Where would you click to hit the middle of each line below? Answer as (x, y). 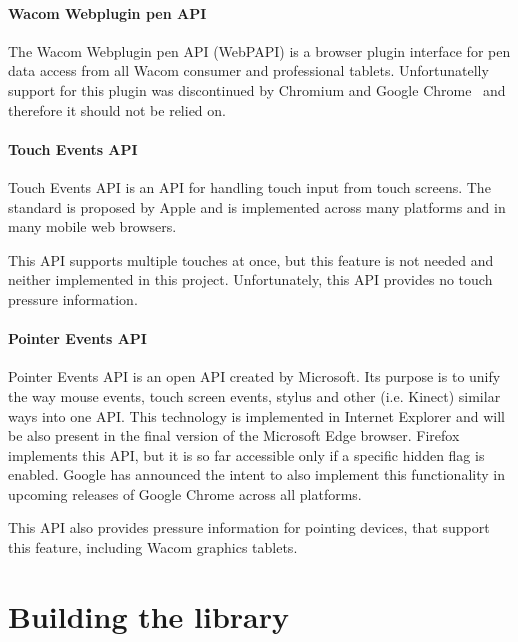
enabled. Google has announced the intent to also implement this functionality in (256, 474)
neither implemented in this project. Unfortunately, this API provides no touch (250, 279)
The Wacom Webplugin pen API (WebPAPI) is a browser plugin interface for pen (259, 50)
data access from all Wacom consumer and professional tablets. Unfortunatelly (248, 70)
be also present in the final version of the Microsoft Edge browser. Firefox (234, 435)
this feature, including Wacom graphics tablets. (153, 547)
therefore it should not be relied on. (117, 109)
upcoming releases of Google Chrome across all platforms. (185, 493)
